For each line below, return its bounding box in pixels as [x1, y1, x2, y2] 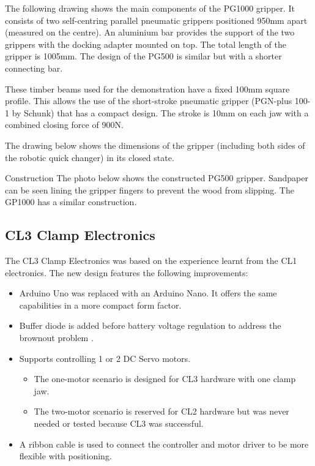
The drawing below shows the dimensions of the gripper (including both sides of [5, 138, 305, 151]
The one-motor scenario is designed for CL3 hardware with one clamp [34, 372, 296, 385]
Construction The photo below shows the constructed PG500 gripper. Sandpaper [5, 171, 308, 184]
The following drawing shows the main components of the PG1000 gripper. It [5, 2, 295, 14]
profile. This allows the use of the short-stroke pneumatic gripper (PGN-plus [5, 94, 292, 107]
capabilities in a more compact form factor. [19, 298, 182, 311]
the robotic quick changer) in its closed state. [5, 151, 174, 163]
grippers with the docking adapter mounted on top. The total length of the [5, 37, 286, 50]
